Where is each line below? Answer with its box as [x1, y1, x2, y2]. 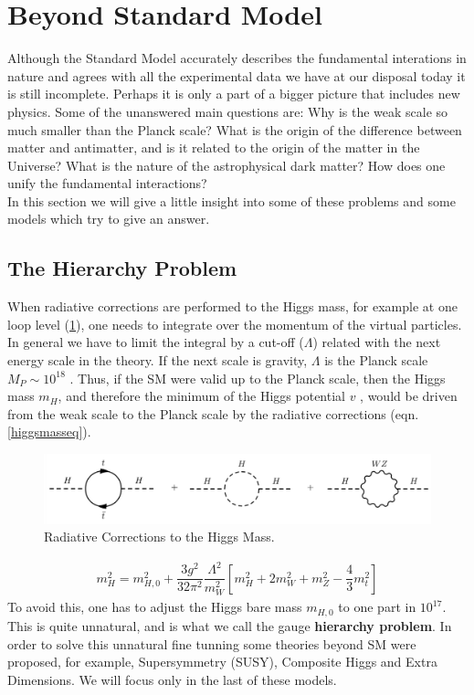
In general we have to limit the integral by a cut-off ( [7, 332, 304, 352]
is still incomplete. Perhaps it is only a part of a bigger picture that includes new [7, 84, 460, 103]
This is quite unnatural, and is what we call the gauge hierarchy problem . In [7, 616, 452, 635]
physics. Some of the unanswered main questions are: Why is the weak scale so [7, 101, 448, 121]
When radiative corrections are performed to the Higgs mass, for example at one [7, 297, 458, 316]
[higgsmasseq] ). [7, 422, 91, 441]
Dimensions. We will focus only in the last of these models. [7, 669, 337, 689]
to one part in [338, 597, 416, 616]
